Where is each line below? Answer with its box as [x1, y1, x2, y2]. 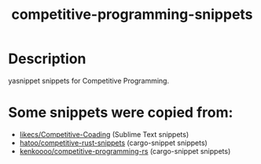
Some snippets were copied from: [8, 104, 233, 121]
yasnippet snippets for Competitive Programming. [8, 76, 170, 85]
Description [8, 50, 86, 68]
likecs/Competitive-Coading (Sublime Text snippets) [19, 129, 189, 139]
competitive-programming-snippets [11, 6, 253, 24]
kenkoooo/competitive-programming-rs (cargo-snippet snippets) [19, 146, 231, 155]
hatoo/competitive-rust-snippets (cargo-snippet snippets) [19, 138, 208, 147]
